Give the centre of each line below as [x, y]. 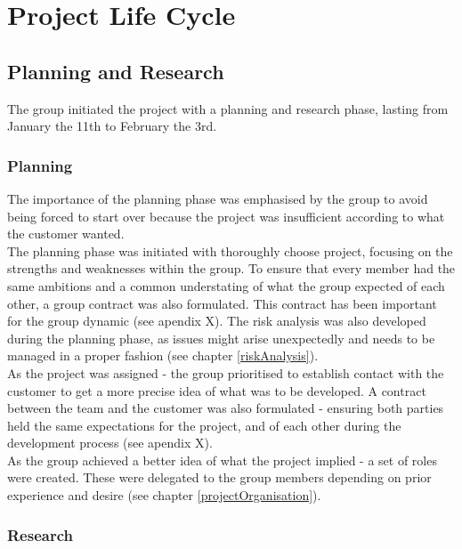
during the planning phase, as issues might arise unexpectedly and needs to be [221, 338]
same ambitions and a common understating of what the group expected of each [226, 285]
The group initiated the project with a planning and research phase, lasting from [228, 108]
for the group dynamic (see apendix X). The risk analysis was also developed [217, 321]
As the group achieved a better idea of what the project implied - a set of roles [222, 460]
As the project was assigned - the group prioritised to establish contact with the [226, 372]
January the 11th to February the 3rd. [112, 126]
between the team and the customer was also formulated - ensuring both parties [226, 408]
